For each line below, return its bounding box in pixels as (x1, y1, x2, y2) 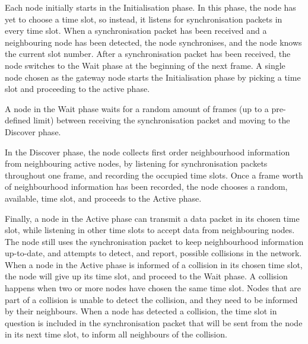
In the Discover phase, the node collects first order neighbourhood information (5, 145, 290, 158)
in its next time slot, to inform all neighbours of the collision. (5, 328, 227, 340)
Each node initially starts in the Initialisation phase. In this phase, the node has (5, 1, 296, 13)
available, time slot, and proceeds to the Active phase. (5, 192, 202, 204)
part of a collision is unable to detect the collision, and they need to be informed (5, 293, 298, 305)
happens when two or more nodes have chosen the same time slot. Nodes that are (5, 282, 301, 294)
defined (5, 114, 31, 126)
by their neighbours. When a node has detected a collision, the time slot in (5, 305, 277, 317)
